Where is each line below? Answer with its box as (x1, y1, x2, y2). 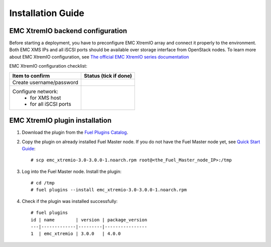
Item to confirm (12, 72, 50, 79)
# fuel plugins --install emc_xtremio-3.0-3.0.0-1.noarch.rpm (31, 187, 187, 193)
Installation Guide (9, 8, 85, 19)
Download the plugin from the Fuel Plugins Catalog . (22, 129, 128, 135)
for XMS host (30, 94, 61, 101)
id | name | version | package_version (31, 217, 148, 222)
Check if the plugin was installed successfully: (22, 198, 118, 204)
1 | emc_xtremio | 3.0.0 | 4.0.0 (31, 231, 121, 236)
